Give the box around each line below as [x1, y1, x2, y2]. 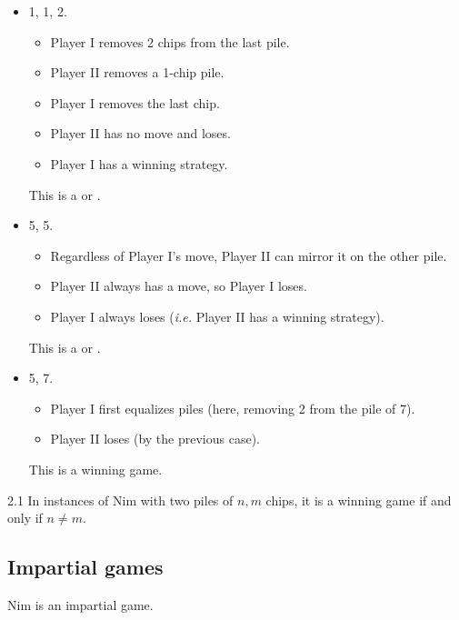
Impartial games [7, 553, 164, 581]
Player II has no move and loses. [50, 124, 231, 143]
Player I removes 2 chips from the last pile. [50, 32, 290, 51]
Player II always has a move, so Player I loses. [50, 276, 307, 295]
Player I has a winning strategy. [50, 154, 228, 173]
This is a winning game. [28, 459, 163, 478]
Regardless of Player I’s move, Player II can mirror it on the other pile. [50, 245, 447, 265]
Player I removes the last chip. [50, 93, 220, 112]
